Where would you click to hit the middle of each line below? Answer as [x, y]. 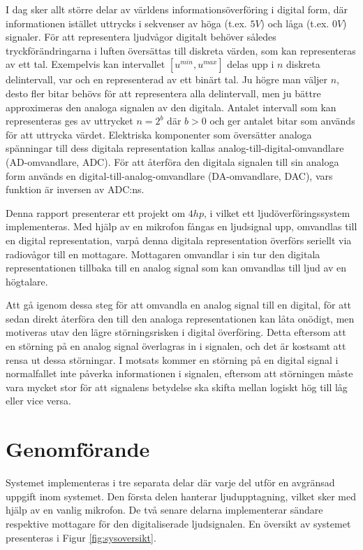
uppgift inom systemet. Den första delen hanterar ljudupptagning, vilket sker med [181, 496]
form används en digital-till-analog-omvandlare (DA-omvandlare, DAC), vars [169, 175]
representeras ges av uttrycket [69, 121]
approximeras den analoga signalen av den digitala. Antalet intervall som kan [171, 107]
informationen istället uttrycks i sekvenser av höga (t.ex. [126, 23]
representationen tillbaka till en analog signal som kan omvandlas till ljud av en [176, 268]
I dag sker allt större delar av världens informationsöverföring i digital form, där [177, 9]
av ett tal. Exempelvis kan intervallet [86, 64]
